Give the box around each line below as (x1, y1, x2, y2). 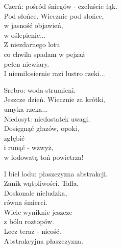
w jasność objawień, (4, 20, 63, 30)
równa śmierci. (4, 197, 48, 207)
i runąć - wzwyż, (4, 142, 53, 152)
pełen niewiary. (4, 58, 49, 69)
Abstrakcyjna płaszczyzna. (4, 235, 84, 246)
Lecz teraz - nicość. (4, 226, 61, 236)
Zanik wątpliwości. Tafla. (4, 178, 79, 188)
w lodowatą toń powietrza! (4, 151, 84, 162)
